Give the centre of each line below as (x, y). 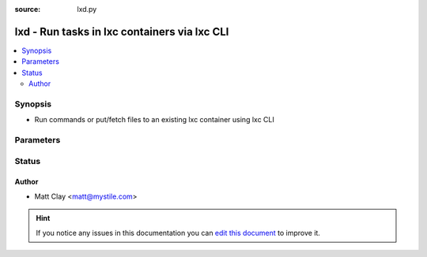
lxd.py (87, 9)
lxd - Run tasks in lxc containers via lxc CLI (122, 32)
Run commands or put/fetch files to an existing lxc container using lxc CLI (154, 120)
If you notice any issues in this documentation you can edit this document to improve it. (178, 233)
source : (28, 9)
